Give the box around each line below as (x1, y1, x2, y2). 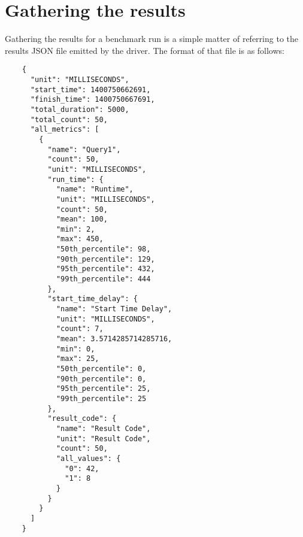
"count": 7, (56, 324, 104, 333)
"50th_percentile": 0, (56, 365, 147, 373)
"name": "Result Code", (56, 424, 151, 433)
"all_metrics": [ (30, 125, 99, 134)
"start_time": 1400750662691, (30, 85, 151, 94)
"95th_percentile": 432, (56, 265, 155, 274)
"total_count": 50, (30, 115, 108, 124)
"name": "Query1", (47, 145, 121, 154)
